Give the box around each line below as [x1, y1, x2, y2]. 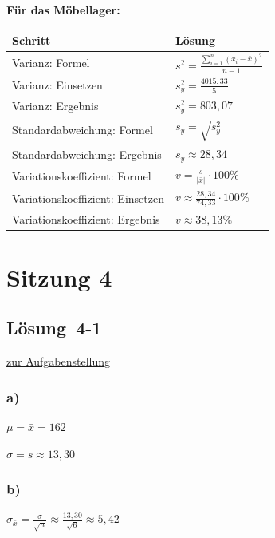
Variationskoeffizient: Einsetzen [12, 189, 164, 206]
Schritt [12, 32, 51, 49]
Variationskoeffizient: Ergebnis [12, 210, 160, 227]
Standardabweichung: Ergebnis [12, 145, 162, 162]
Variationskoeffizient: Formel [12, 167, 151, 184]
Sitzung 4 [6, 260, 112, 293]
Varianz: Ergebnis [12, 97, 99, 113]
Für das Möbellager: [6, 2, 120, 18]
